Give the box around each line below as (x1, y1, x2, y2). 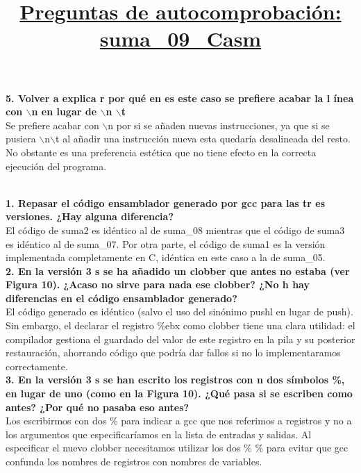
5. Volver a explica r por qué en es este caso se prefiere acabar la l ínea (6, 90, 354, 105)
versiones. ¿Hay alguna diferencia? (6, 209, 174, 224)
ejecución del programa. (6, 158, 107, 173)
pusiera (6, 131, 36, 146)
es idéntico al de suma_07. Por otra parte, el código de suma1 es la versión (6, 236, 326, 251)
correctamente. (6, 358, 68, 373)
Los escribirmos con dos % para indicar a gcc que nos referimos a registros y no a (6, 413, 352, 428)
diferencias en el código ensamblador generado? (6, 290, 237, 305)
